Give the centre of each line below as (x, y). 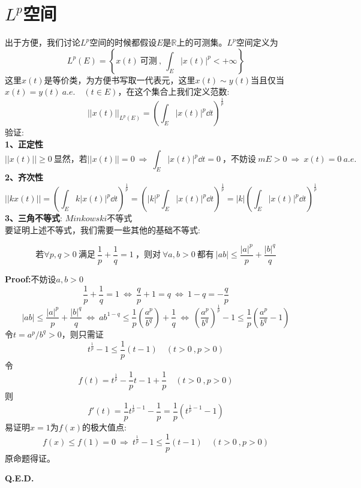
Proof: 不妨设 (31, 278)
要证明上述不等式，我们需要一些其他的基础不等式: (103, 229)
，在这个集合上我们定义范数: (174, 91)
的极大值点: (104, 427)
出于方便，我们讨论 (43, 42)
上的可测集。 (202, 42)
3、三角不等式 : (34, 218)
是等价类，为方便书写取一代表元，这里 (120, 79)
